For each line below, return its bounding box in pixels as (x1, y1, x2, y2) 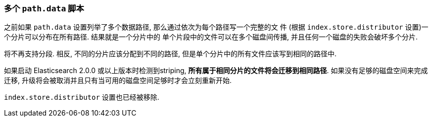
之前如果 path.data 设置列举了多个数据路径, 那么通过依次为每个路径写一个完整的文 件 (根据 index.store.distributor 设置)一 (4, 23, 429, 32)
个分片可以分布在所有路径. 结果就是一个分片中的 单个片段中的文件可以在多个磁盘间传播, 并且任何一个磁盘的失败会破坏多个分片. (4, 33, 418, 41)
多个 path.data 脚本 (4, 3, 84, 13)
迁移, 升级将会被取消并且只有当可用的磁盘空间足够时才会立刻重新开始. (4, 76, 232, 85)
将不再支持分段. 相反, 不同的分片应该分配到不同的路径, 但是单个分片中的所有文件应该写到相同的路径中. (4, 49, 336, 58)
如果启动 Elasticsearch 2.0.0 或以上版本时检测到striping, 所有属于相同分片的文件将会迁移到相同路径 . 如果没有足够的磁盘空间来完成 (4, 66, 428, 75)
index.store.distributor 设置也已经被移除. (4, 93, 159, 102)
